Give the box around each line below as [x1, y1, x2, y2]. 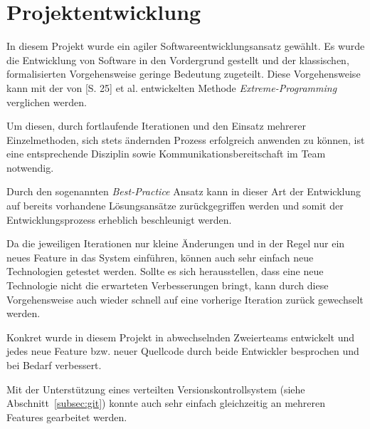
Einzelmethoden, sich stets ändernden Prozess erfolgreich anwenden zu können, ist [6, 132, 365, 147]
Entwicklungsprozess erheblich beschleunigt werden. [6, 212, 232, 227]
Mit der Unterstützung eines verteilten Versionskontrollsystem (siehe [6, 381, 305, 396]
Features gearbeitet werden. [6, 409, 127, 424]
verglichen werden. [6, 94, 87, 109]
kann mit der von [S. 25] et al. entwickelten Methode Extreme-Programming [6, 80, 337, 95]
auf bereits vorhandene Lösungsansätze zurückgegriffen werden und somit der [6, 198, 344, 213]
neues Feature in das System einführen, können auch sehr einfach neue [6, 249, 314, 264]
